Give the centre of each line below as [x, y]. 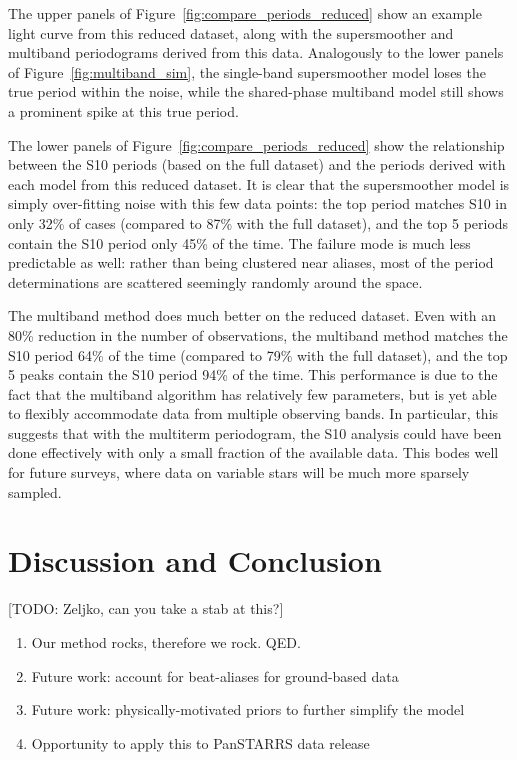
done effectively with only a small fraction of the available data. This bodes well [253, 452]
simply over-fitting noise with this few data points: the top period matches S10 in [258, 203]
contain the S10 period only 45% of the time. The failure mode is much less [239, 242]
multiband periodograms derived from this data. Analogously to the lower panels [256, 52]
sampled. [35, 491]
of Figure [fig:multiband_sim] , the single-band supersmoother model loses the [247, 71]
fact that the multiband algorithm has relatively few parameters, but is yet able [252, 393]
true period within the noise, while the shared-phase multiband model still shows [256, 91]
